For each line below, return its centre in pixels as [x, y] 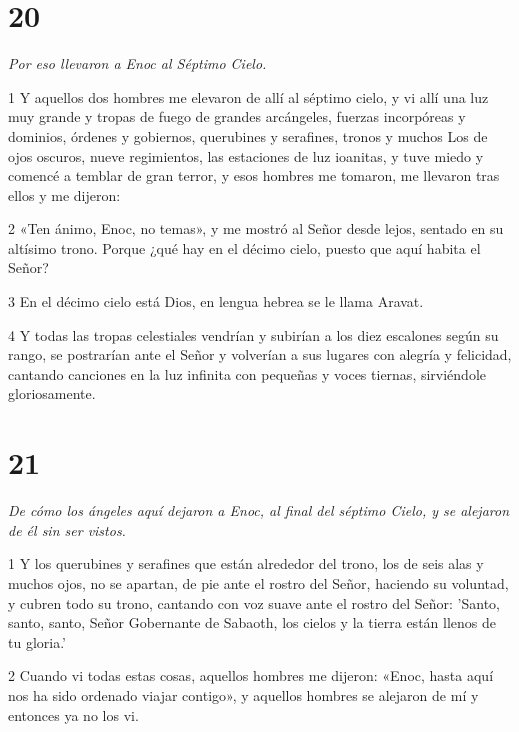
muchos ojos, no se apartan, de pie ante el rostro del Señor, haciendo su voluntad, [258, 582]
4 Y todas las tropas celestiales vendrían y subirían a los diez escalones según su [253, 334]
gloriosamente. [52, 393]
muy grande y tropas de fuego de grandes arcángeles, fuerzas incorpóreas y [237, 116]
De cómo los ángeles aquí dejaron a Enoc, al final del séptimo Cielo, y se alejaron [259, 510]
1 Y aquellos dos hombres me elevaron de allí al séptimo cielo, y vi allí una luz [248, 96]
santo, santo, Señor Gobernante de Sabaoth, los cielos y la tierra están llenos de [252, 622]
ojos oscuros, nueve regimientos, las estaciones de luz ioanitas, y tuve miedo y [246, 155]
